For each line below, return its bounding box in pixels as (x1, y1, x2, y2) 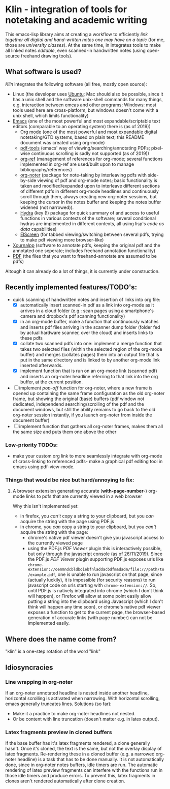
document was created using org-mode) (20, 139, 105, 145)
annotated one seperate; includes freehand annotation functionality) (12, 248, 156, 254)
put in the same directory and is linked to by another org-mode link (20, 357, 160, 363)
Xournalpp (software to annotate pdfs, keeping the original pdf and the (12, 242, 161, 248)
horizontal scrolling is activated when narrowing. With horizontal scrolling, (5, 695, 160, 701)
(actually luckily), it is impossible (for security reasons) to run (27, 577, 156, 583)
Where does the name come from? (5, 634, 117, 644)
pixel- (151, 145, 163, 151)
